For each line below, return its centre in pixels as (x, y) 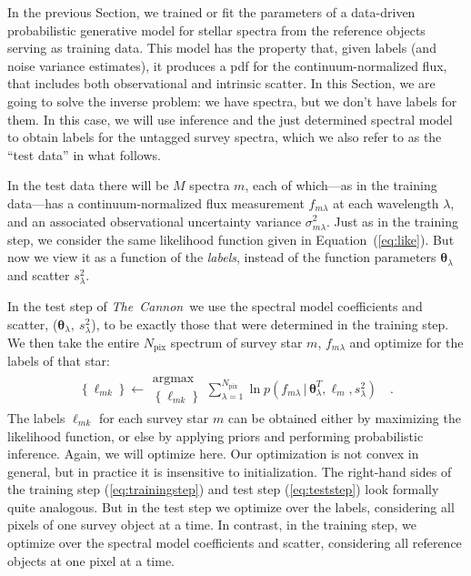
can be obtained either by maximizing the (344, 417)
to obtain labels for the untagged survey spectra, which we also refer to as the (225, 137)
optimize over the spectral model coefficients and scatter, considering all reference (235, 543)
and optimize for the (406, 342)
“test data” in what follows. (84, 154)
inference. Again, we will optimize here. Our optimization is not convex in (213, 454)
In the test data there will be (88, 185)
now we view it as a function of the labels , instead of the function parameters (222, 257)
